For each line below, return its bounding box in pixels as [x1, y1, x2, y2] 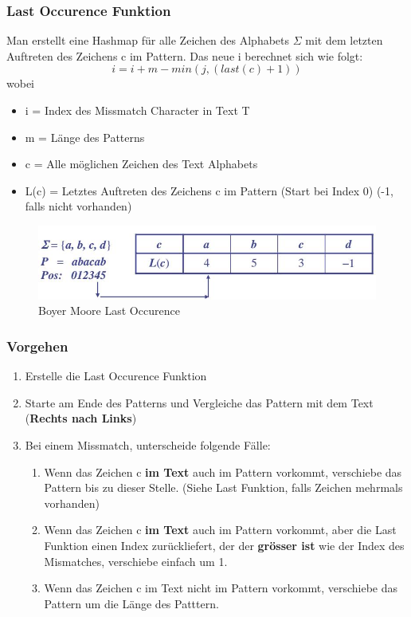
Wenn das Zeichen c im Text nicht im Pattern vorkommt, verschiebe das [44, 580, 398, 596]
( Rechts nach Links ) [25, 410, 137, 426]
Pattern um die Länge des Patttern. [44, 595, 219, 611]
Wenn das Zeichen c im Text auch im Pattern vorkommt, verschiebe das [44, 463, 402, 480]
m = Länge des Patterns [25, 128, 145, 145]
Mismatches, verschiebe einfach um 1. [44, 552, 228, 569]
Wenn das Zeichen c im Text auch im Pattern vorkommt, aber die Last [44, 521, 397, 538]
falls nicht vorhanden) [25, 198, 132, 214]
